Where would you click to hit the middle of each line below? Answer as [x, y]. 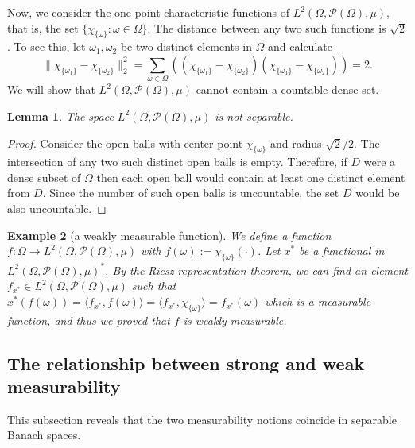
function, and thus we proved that [89, 320]
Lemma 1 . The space [60, 116]
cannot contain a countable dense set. [287, 89]
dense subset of [44, 177]
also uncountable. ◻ [57, 209]
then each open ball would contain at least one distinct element [251, 177]
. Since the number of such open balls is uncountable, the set [191, 193]
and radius [296, 143]
